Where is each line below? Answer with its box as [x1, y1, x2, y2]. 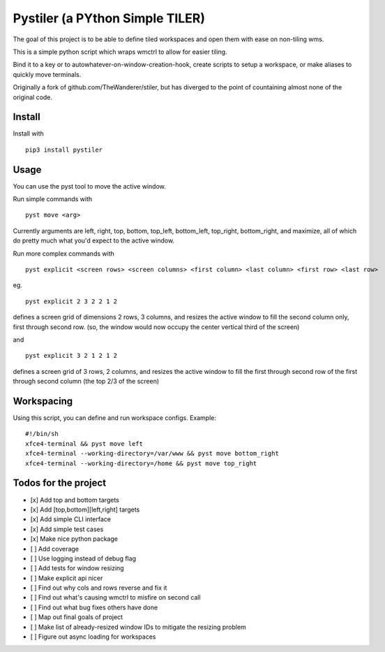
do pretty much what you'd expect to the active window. [13, 236, 174, 245]
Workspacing [13, 395, 73, 407]
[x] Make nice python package [30, 535, 119, 543]
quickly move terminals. [13, 70, 82, 78]
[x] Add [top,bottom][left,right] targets [30, 505, 140, 514]
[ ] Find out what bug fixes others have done [30, 603, 158, 611]
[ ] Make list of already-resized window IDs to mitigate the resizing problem [30, 623, 247, 631]
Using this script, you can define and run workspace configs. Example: [13, 414, 216, 422]
